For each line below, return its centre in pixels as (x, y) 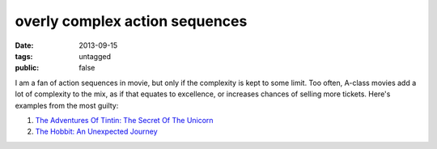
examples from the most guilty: (67, 105)
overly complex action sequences (131, 21)
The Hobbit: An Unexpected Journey (96, 132)
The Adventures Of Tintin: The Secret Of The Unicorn (124, 120)
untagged (95, 56)
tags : (24, 56)
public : (27, 68)
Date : (24, 45)
